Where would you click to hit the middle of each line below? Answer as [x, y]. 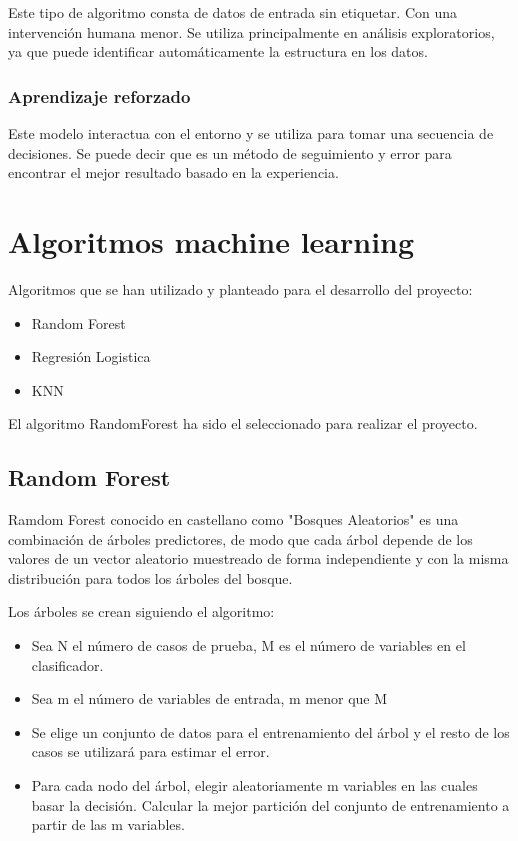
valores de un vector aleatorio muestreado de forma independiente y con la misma [258, 558]
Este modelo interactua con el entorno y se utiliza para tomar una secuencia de [251, 133]
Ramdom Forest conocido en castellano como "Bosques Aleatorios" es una [233, 519]
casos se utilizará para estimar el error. [150, 751]
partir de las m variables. [108, 824]
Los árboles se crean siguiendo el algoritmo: [141, 611]
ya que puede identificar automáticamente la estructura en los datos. [218, 51]
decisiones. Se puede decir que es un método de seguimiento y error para [230, 152]
